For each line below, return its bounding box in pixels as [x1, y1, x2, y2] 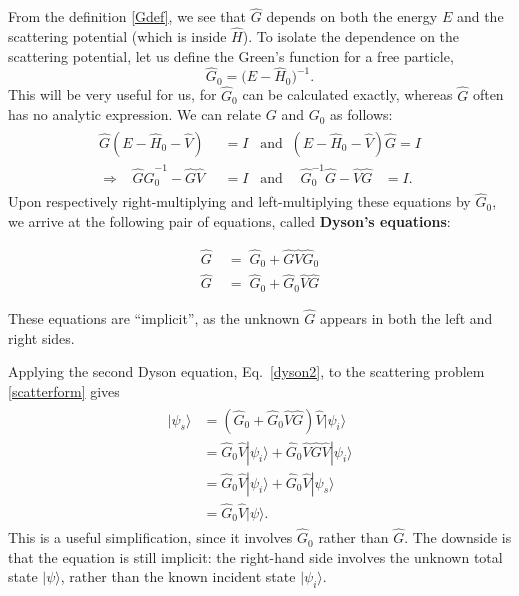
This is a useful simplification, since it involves [8, 527, 293, 548]
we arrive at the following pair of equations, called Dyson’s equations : [8, 210, 451, 231]
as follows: [330, 104, 393, 125]
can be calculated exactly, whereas [242, 84, 453, 105]
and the [456, 6, 504, 27]
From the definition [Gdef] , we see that [8, 6, 247, 27]
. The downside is [404, 527, 512, 548]
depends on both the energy [266, 6, 438, 27]
